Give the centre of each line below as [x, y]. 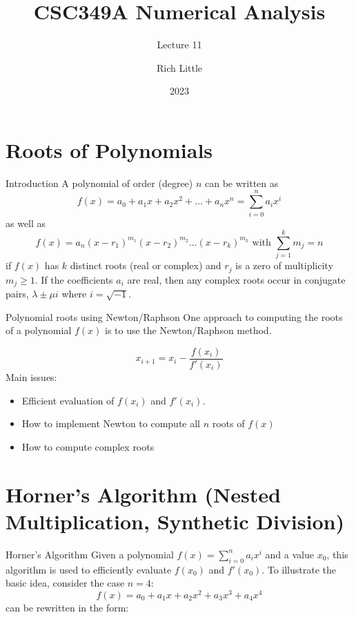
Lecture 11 [179, 45]
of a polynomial [39, 330]
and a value [289, 554]
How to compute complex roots [88, 446]
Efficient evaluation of [68, 400]
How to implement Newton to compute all [111, 423]
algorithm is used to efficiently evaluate [89, 569]
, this [337, 554]
